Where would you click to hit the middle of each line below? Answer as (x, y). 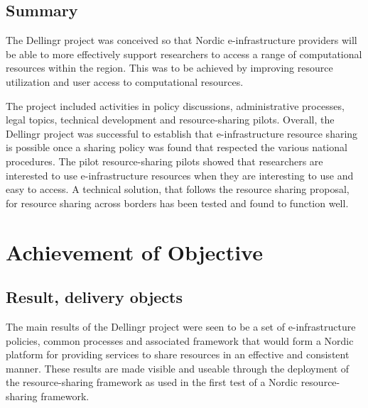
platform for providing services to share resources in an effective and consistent (178, 354)
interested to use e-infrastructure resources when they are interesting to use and (180, 175)
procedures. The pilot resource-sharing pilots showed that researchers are (164, 161)
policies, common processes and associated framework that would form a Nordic (180, 340)
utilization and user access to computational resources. (125, 81)
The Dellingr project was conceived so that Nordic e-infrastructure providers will (182, 40)
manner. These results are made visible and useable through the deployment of (178, 368)
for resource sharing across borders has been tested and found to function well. (177, 203)
